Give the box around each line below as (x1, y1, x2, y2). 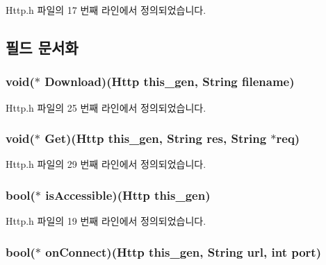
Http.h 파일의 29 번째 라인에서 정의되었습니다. (6, 157, 206, 171)
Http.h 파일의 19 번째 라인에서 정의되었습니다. (6, 214, 206, 228)
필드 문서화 (6, 36, 79, 58)
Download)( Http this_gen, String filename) (44, 73, 295, 90)
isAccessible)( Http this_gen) (45, 186, 211, 203)
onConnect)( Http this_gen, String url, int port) (45, 243, 321, 260)
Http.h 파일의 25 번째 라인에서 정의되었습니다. (6, 100, 206, 114)
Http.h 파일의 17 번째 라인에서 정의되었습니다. (6, 3, 206, 17)
